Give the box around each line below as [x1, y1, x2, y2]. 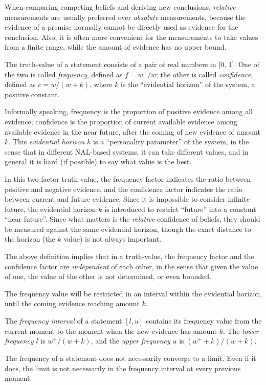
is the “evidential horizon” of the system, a [121, 79, 255, 90]
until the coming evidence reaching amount [5, 298, 140, 309]
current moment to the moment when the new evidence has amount [5, 325, 217, 336]
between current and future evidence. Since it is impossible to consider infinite [5, 194, 250, 204]
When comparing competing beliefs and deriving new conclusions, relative [5, 2, 236, 12]
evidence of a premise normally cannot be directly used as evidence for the [5, 22, 238, 32]
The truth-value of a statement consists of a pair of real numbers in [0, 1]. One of [5, 58, 259, 69]
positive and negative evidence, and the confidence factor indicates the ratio [5, 183, 242, 194]
